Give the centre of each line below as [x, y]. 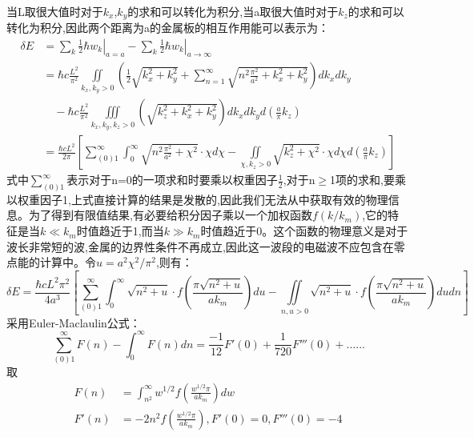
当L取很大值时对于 [55, 11]
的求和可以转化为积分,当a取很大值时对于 [233, 11]
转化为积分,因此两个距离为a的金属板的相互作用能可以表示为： [168, 28]
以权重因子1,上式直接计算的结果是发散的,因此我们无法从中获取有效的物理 [197, 199]
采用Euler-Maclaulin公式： [74, 322]
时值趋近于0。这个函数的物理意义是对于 [304, 231]
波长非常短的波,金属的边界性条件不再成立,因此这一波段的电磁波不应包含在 [200, 246]
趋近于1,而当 [131, 231]
